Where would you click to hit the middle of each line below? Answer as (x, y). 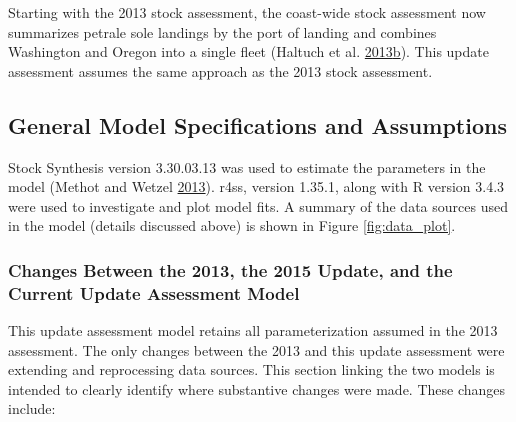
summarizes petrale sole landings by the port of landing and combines (222, 31)
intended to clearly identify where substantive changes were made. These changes (257, 388)
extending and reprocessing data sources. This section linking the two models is (251, 369)
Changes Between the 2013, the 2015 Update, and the (230, 269)
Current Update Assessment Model (154, 292)
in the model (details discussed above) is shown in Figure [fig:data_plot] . (232, 225)
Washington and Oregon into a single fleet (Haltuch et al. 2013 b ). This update (248, 51)
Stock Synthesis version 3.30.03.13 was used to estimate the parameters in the (247, 166)
